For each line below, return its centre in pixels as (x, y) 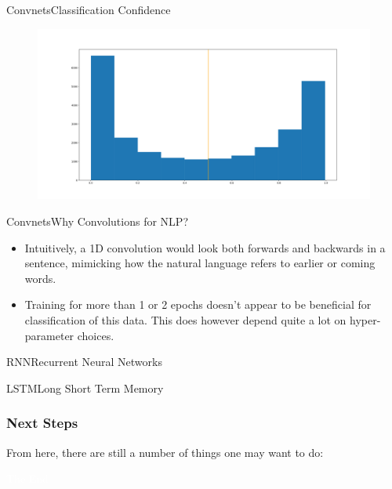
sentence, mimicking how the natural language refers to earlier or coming (200, 263)
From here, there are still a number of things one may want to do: (165, 452)
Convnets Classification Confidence (89, 9)
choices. (96, 335)
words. (40, 278)
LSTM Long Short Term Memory (85, 388)
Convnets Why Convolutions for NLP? (97, 221)
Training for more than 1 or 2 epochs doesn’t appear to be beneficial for (198, 304)
